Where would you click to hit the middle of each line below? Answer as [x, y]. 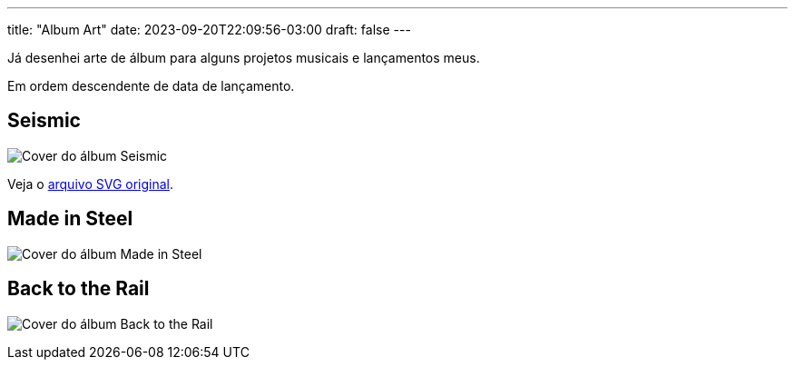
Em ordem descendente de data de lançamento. [151, 86]
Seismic [44, 121]
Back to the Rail [79, 289]
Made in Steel [70, 219]
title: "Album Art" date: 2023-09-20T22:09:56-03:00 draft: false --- [209, 30]
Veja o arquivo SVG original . [90, 183]
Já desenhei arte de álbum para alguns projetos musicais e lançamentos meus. [244, 58]
